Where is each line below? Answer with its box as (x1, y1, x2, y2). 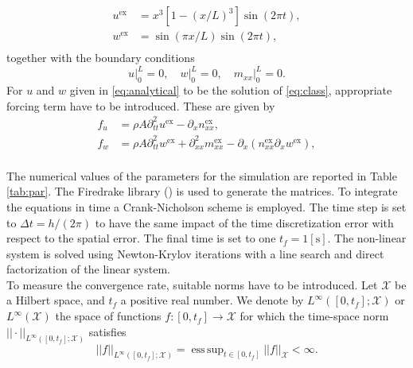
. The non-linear (327, 230, 407, 246)
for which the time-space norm (240, 308, 389, 324)
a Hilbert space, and (6, 292, 105, 308)
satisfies (88, 323, 127, 339)
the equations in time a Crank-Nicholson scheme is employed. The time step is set (6, 198, 407, 215)
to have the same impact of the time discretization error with (95, 214, 394, 230)
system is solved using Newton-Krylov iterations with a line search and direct (6, 245, 384, 261)
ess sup (191, 343, 224, 355)
